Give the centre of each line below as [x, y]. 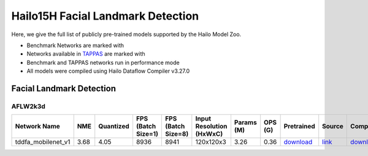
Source [333, 127]
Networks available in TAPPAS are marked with [86, 54]
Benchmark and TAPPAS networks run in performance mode [103, 62]
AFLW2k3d [29, 106]
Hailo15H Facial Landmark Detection [105, 16]
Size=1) [147, 134]
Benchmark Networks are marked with [75, 45]
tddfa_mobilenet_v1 [43, 142]
